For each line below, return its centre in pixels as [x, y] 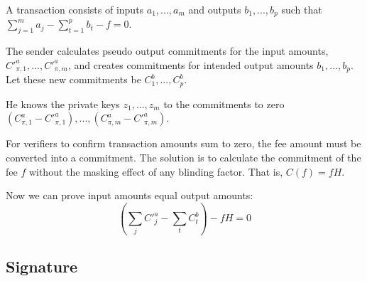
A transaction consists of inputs [75, 9]
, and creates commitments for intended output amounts [191, 64]
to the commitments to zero [224, 104]
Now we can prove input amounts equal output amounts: [130, 195]
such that [302, 9]
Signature [42, 266]
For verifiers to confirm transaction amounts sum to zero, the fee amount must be [183, 143]
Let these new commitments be [73, 79]
